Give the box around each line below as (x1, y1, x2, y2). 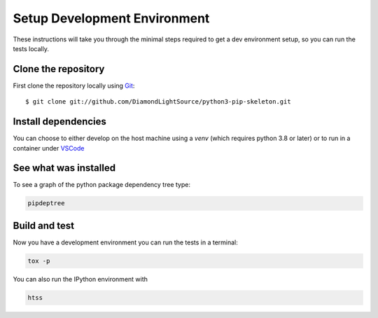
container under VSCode (13, 144, 85, 152)
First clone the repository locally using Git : (13, 81, 135, 90)
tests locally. (13, 44, 49, 53)
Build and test (13, 219, 75, 231)
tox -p (27, 256, 50, 265)
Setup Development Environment (13, 11, 210, 26)
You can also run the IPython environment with (13, 275, 148, 283)
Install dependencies (13, 116, 106, 127)
